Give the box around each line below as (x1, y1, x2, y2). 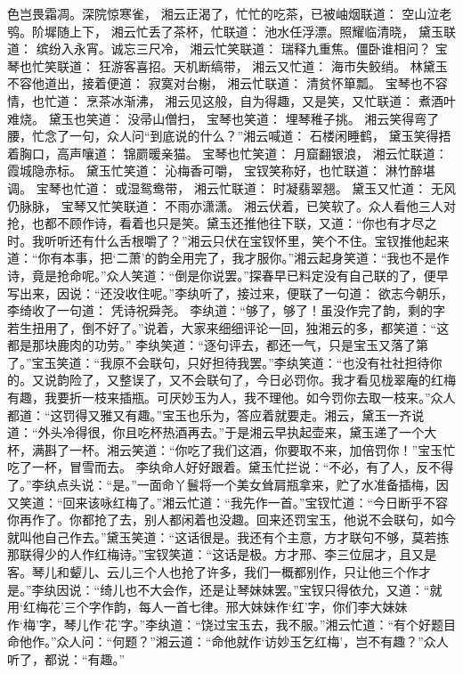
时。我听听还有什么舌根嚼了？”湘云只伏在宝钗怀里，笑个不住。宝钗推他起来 (7, 231, 450, 249)
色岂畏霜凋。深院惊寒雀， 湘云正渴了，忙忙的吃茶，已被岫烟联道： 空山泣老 (7, 4, 452, 22)
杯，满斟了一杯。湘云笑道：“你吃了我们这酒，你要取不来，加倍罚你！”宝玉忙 (7, 440, 456, 459)
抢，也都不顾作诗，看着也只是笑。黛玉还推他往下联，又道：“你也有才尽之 (7, 214, 437, 232)
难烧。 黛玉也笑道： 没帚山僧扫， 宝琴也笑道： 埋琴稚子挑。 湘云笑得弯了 (7, 109, 440, 127)
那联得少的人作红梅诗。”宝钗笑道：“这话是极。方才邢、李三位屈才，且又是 (7, 545, 437, 564)
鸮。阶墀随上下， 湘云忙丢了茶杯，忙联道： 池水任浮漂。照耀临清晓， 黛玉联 (7, 21, 456, 40)
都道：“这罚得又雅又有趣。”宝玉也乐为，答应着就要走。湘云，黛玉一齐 (7, 405, 412, 424)
